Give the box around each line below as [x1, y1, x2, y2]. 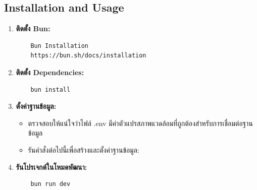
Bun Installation [30, 42, 88, 49]
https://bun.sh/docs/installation [30, 52, 146, 59]
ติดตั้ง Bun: [16, 23, 50, 34]
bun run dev [30, 180, 71, 188]
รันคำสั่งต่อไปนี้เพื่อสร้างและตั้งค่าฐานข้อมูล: [28, 144, 139, 155]
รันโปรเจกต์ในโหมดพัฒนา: [16, 161, 87, 172]
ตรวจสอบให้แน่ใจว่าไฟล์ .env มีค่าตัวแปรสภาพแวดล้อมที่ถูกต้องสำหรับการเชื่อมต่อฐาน [28, 117, 253, 128]
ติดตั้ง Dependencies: [16, 67, 84, 77]
